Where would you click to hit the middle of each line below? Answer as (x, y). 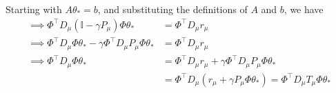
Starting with (34, 9)
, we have (304, 9)
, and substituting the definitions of (172, 9)
